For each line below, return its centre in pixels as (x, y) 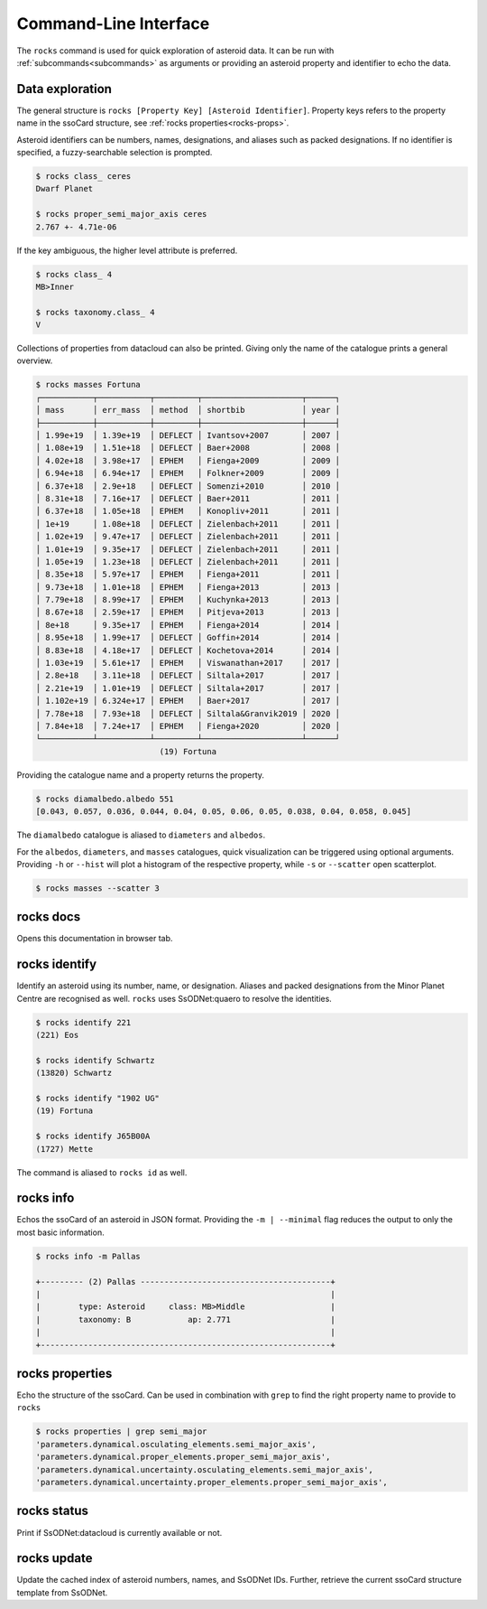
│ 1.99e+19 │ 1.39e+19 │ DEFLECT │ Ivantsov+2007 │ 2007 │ (188, 435)
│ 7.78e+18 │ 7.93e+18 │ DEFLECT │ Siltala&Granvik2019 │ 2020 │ (188, 713)
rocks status (53, 1511)
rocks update (55, 1558)
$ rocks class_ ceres (83, 176)
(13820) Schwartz (74, 1073)
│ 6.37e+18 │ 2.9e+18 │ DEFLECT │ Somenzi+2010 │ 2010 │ (188, 486)
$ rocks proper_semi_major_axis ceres (121, 214)
